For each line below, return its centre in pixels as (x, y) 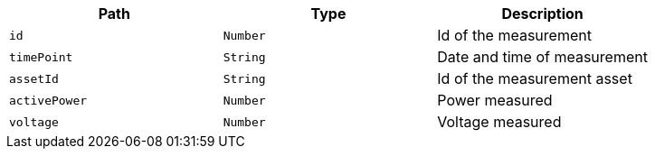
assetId (34, 78)
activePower (48, 100)
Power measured (495, 100)
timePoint (41, 57)
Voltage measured (499, 122)
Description (542, 14)
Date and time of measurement (542, 57)
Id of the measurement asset (535, 78)
